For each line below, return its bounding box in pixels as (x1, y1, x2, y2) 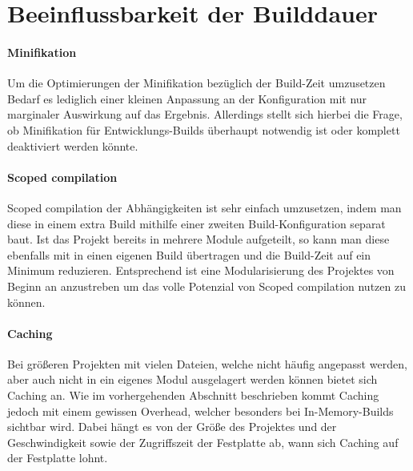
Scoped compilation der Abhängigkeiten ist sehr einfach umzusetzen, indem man (7, 199, 402, 215)
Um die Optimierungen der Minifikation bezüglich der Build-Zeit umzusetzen (7, 74, 386, 91)
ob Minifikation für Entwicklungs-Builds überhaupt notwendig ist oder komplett (7, 121, 400, 138)
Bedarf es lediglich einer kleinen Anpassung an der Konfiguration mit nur (7, 90, 367, 107)
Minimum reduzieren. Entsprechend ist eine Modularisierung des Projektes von (7, 262, 395, 279)
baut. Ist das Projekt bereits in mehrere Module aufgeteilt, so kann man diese (7, 231, 390, 248)
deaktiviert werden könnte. (7, 137, 138, 154)
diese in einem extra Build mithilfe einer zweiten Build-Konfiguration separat (7, 215, 386, 231)
